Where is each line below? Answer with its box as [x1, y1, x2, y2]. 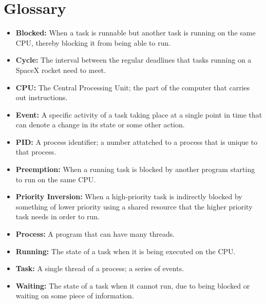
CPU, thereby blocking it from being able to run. [15, 37, 171, 48]
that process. [15, 146, 56, 157]
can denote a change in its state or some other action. [15, 119, 185, 130]
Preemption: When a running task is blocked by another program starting [15, 164, 255, 175]
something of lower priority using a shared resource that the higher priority [15, 201, 253, 212]
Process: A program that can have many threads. [15, 229, 175, 239]
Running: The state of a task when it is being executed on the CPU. [15, 245, 236, 256]
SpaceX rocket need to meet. [15, 64, 106, 75]
